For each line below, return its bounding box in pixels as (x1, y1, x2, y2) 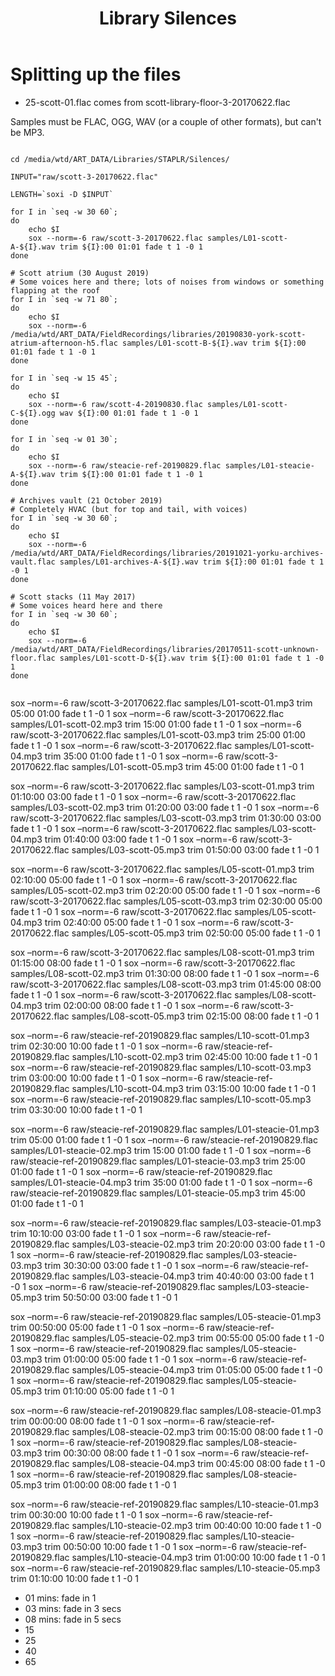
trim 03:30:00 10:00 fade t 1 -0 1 (10, 1103, 143, 1116)
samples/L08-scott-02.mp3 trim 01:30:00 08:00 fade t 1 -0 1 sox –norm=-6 (10, 967, 320, 979)
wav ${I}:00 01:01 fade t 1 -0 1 (59, 408, 199, 418)
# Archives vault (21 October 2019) (10, 495, 163, 506)
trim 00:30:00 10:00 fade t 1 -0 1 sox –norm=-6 (10, 1508, 203, 1521)
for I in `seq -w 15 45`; (10, 373, 118, 383)
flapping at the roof (10, 285, 101, 296)
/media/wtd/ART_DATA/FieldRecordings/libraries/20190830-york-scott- (10, 329, 307, 339)
